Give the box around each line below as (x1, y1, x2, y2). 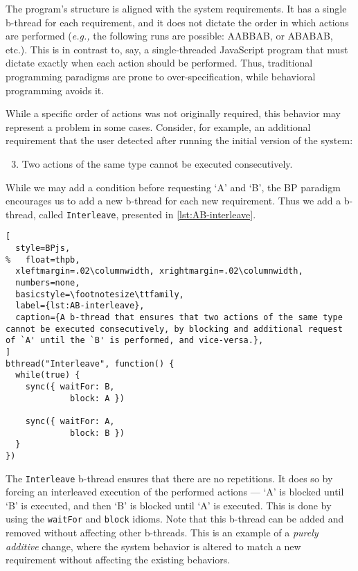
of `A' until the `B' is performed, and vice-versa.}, (6, 335, 264, 346)
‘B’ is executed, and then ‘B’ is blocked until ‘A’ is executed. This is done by (6, 498, 332, 512)
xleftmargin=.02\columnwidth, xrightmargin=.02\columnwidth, (15, 266, 303, 276)
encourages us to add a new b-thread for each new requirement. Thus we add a (6, 193, 341, 208)
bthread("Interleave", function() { (6, 358, 174, 369)
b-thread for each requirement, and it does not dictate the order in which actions (6, 15, 349, 29)
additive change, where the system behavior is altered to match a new (6, 538, 301, 553)
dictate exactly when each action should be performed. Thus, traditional (6, 55, 313, 70)
